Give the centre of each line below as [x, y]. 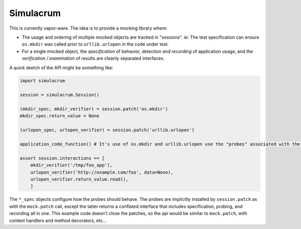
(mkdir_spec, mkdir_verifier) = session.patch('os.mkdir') [94, 109]
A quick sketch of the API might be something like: [61, 67]
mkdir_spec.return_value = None [60, 116]
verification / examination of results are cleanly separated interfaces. [93, 58]
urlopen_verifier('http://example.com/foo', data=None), [102, 172]
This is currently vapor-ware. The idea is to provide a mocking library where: [88, 28]
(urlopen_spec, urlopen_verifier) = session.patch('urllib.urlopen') [107, 130]
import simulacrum [42, 81]
